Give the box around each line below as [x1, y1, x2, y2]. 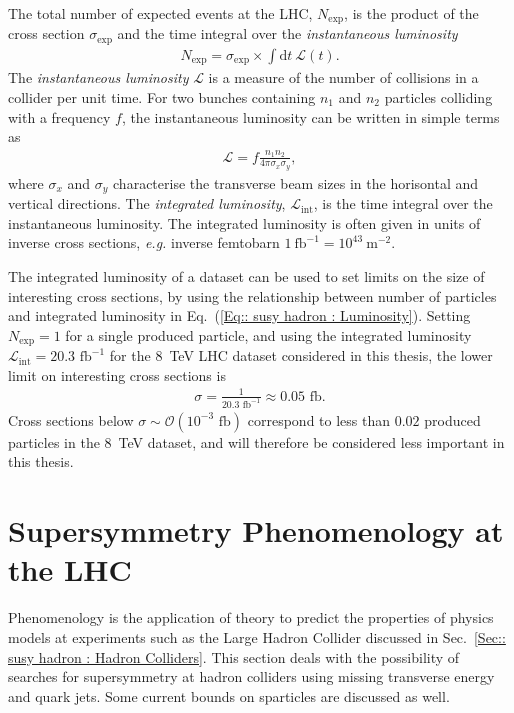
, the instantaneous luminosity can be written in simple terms [121, 106, 500, 127]
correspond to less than [247, 409, 391, 430]
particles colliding [384, 86, 493, 107]
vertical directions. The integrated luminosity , [8, 193, 286, 214]
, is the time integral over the [313, 193, 493, 214]
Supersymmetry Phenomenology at [8, 510, 504, 551]
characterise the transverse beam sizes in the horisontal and [113, 172, 479, 193]
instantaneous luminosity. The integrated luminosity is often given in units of [8, 212, 481, 233]
